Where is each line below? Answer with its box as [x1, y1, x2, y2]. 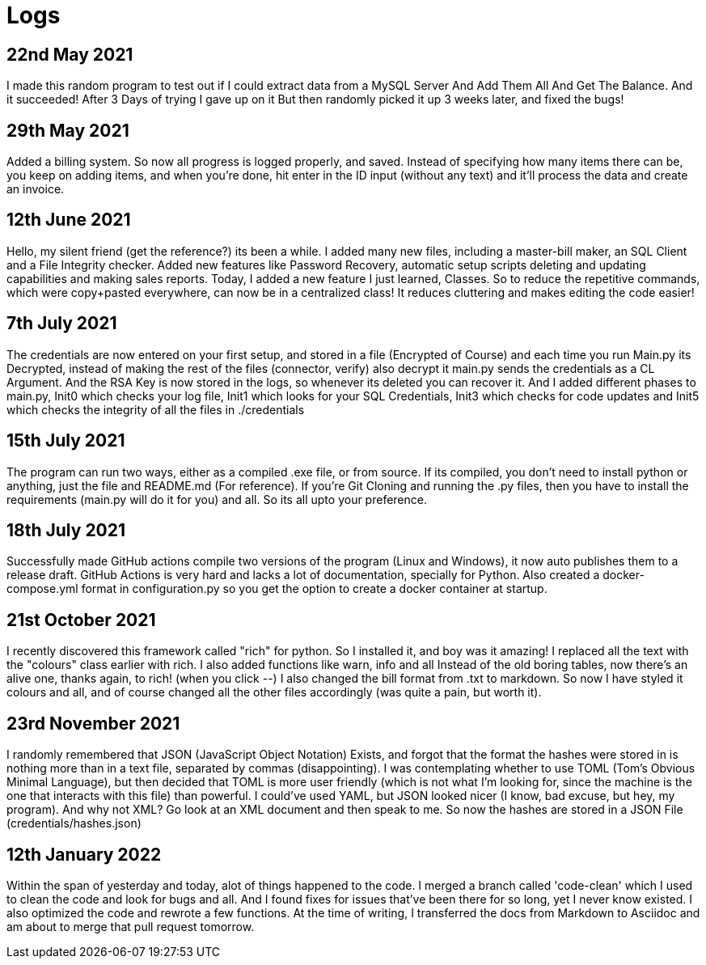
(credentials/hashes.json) [6, 816, 142, 831]
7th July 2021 [6, 313, 117, 334]
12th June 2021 [6, 210, 131, 231]
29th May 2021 [6, 120, 129, 141]
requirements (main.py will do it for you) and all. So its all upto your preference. [6, 492, 427, 506]
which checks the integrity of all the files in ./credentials [6, 402, 305, 417]
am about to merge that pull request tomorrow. [6, 919, 255, 933]
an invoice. [6, 182, 65, 197]
